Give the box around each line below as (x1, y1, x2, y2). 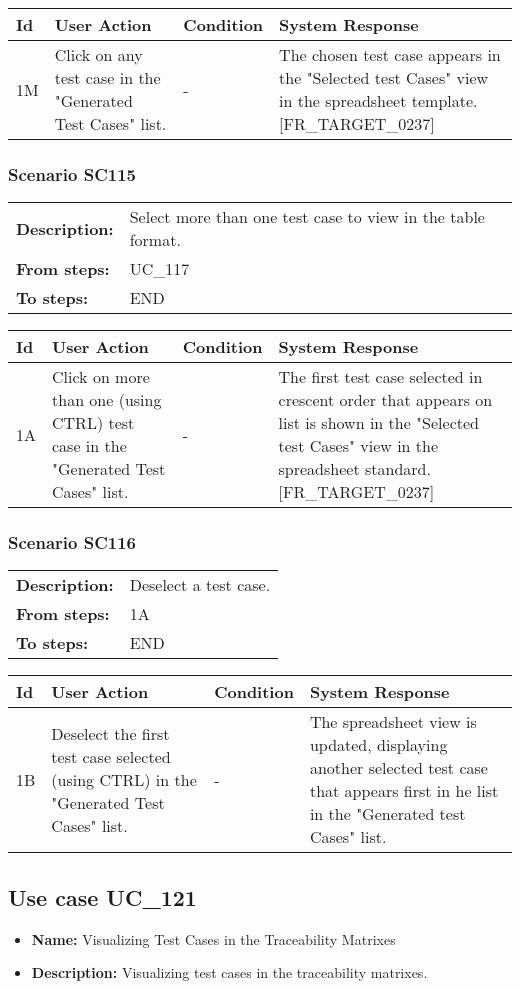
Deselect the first (51, 721, 170, 745)
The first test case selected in (278, 365, 483, 389)
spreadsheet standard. (278, 457, 431, 481)
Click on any (54, 43, 143, 66)
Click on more (52, 365, 150, 389)
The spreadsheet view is (309, 710, 477, 734)
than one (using (52, 388, 162, 412)
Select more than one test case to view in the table (129, 205, 485, 229)
